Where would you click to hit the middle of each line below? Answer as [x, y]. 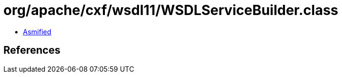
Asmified [37, 31]
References [32, 50]
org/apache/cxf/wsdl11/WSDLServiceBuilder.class [171, 10]
